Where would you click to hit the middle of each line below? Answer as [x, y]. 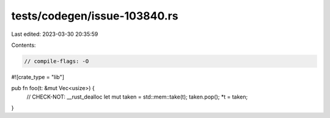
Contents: [24, 45]
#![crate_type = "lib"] [38, 77]
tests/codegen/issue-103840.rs [95, 16]
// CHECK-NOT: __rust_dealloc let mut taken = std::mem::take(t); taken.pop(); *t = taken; [137, 97]
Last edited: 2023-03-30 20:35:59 [55, 34]
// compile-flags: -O [57, 61]
